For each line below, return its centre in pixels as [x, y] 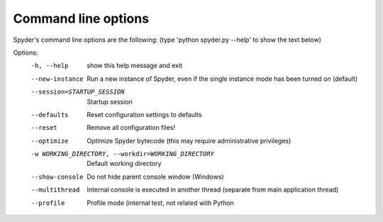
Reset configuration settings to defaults [144, 114]
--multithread [55, 190]
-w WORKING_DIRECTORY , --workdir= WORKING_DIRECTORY [123, 154]
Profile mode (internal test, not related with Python [160, 203]
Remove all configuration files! [131, 128]
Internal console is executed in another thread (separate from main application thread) [213, 190]
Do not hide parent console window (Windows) [155, 177]
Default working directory [124, 164]
